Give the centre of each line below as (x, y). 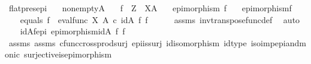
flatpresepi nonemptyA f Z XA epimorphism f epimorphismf (150, 8)
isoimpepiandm (278, 42)
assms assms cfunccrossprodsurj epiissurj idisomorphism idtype (128, 42)
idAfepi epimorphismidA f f (73, 31)
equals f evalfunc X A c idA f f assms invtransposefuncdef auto (160, 19)
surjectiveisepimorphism (68, 54)
